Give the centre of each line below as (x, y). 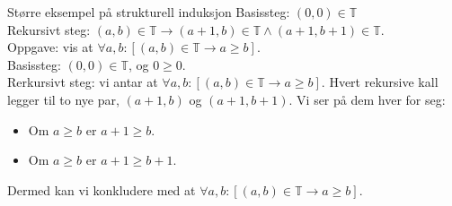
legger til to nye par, (63, 99)
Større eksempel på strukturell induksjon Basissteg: (149, 12)
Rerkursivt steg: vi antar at (83, 82)
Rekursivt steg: (49, 29)
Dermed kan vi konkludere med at (102, 189)
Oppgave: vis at (50, 47)
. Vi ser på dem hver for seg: (367, 99)
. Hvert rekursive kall (380, 82)
